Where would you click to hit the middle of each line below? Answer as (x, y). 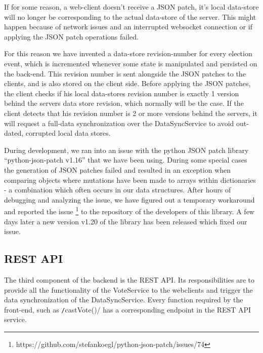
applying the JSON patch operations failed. (71, 36)
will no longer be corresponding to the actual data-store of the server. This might (130, 16)
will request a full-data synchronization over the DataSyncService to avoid (119, 123)
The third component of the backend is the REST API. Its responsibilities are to (129, 279)
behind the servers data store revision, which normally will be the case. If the (124, 103)
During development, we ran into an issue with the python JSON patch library (126, 150)
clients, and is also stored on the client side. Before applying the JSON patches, (127, 83)
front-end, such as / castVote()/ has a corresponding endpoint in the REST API (128, 309)
